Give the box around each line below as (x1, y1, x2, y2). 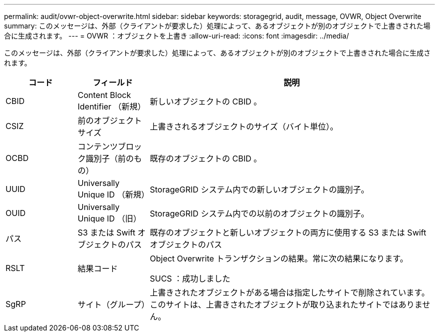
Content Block (77, 90, 131, 100)
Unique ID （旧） (77, 213, 141, 223)
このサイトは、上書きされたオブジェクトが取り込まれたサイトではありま (149, 299, 422, 309)
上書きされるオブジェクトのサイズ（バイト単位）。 (149, 121, 338, 131)
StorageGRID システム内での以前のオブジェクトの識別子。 (149, 208, 369, 218)
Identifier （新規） (77, 101, 146, 111)
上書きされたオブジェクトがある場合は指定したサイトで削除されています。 (149, 287, 429, 297)
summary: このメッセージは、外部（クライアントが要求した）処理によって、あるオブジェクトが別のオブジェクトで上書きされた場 (4, 21, 430, 30)
